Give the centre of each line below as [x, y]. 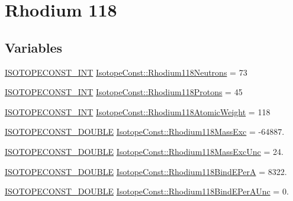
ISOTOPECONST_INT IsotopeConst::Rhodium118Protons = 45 [124, 92]
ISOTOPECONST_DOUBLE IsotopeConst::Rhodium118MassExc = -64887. [145, 132]
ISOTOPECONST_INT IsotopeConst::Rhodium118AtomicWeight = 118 [138, 111]
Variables [34, 47]
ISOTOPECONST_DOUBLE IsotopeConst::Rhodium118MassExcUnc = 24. [144, 151]
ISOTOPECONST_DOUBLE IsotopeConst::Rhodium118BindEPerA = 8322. [146, 171]
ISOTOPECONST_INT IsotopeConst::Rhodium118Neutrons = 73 [126, 72]
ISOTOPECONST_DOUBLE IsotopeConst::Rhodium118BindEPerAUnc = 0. [147, 191]
